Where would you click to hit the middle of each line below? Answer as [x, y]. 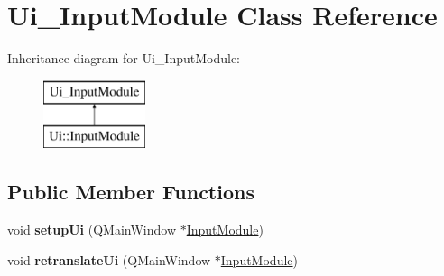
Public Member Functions [131, 192]
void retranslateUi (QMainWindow [109, 259]
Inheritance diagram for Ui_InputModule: [124, 58]
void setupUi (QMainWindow [92, 230]
